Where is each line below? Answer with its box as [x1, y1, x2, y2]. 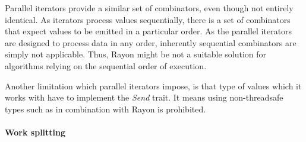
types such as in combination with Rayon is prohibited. [5, 102, 206, 115]
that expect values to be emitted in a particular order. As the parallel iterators [5, 25, 292, 37]
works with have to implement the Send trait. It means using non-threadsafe [5, 91, 283, 104]
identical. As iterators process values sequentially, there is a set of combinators [5, 13, 291, 25]
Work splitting [5, 125, 66, 138]
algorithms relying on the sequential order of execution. [5, 59, 207, 72]
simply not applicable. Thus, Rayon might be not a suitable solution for [5, 48, 267, 60]
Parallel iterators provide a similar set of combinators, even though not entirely [5, 2, 294, 14]
